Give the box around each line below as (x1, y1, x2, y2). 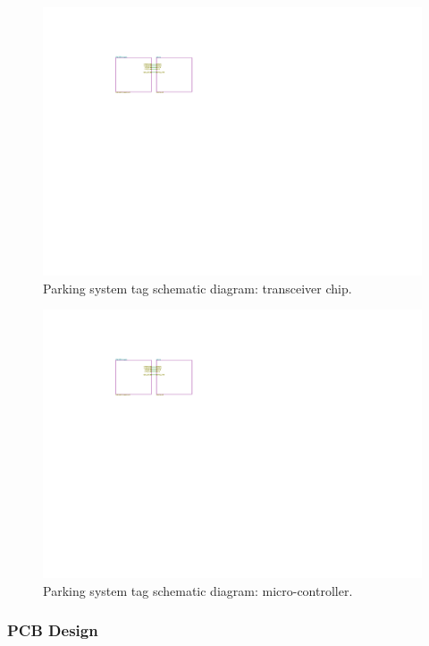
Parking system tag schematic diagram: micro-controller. (43, 581, 353, 599)
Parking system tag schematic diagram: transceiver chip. (43, 278, 352, 297)
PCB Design (7, 619, 98, 642)
